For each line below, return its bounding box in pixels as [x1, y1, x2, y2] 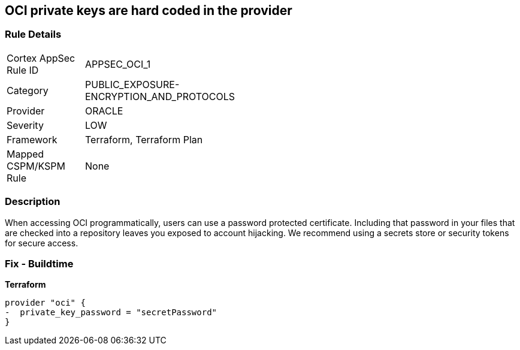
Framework [7, 133, 58, 146]
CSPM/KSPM [7, 159, 65, 172]
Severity [7, 119, 44, 131]
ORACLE [85, 104, 123, 117]
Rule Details [5, 28, 62, 41]
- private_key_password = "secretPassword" [5, 307, 217, 318]
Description [5, 195, 61, 208]
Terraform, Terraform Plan [85, 133, 203, 146]
